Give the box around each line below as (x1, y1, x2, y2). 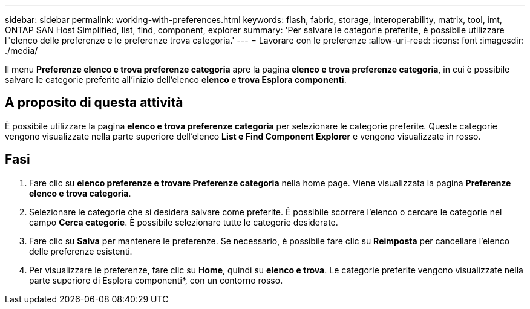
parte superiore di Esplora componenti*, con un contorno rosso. (29, 275, 283, 285)
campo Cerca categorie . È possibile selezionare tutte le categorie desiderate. (29, 216, 338, 227)
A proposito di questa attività (5, 95, 183, 111)
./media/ (5, 45, 38, 56)
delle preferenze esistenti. (29, 246, 132, 256)
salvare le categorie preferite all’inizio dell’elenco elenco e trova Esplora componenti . (5, 74, 347, 85)
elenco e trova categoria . (29, 187, 131, 198)
